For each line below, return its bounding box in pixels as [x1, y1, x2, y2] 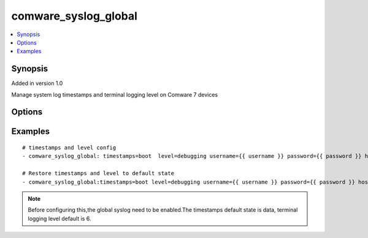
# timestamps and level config [22, 144, 117, 151]
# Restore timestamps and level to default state [22, 170, 175, 177]
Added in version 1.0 [11, 80, 63, 87]
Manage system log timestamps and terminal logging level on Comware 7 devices [11, 91, 218, 98]
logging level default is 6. [28, 215, 91, 222]
